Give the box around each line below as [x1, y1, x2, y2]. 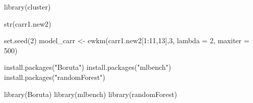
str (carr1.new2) [4, 18, 51, 29]
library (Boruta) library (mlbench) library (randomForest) [4, 88, 177, 99]
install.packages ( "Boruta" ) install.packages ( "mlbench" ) [4, 62, 171, 72]
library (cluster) [4, 2, 51, 12]
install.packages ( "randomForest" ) [4, 71, 105, 82]
